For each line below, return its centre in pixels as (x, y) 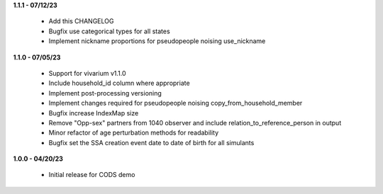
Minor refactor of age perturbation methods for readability (134, 133)
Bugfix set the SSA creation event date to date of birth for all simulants (151, 142)
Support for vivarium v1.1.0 (87, 73)
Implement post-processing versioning (105, 93)
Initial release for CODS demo (92, 175)
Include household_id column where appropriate (120, 83)
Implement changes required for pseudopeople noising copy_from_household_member (176, 103)
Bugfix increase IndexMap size (94, 113)
